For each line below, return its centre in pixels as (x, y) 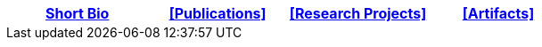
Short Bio (77, 13)
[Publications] (218, 13)
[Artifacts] (498, 13)
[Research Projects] (358, 13)
